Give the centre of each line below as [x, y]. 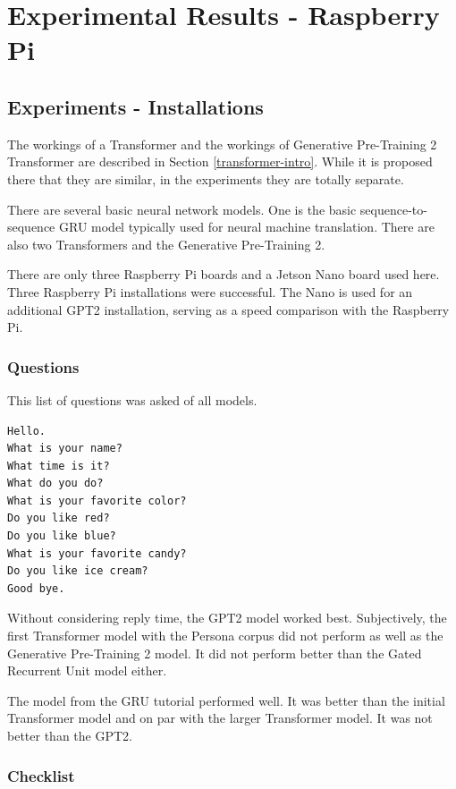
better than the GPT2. [70, 736]
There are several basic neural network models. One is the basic [182, 209]
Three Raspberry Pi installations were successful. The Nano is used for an [210, 291]
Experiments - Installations [135, 106]
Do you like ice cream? [78, 571]
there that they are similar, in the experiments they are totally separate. [206, 178]
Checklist [41, 775]
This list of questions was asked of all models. [132, 399]
